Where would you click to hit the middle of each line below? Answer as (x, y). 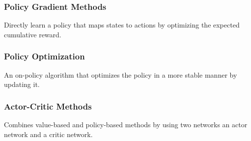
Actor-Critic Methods (48, 106)
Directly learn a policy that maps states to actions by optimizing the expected (122, 25)
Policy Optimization (44, 56)
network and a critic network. (48, 134)
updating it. (22, 84)
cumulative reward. (33, 34)
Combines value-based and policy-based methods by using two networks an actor (126, 125)
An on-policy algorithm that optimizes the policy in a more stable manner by (121, 74)
